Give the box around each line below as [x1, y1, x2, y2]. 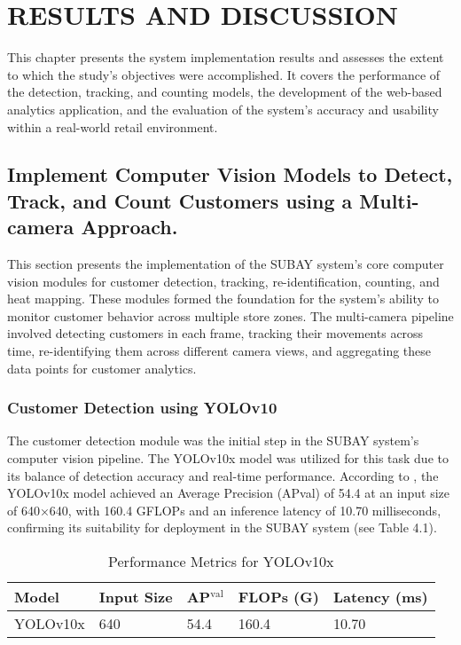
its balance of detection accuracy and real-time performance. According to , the [7, 466, 439, 484]
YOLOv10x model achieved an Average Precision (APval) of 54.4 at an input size [7, 484, 449, 502]
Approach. [81, 213, 178, 240]
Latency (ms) [332, 586, 428, 608]
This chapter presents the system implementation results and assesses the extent [7, 48, 444, 67]
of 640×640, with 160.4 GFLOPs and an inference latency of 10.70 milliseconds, [7, 500, 441, 519]
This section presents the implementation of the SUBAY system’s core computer [7, 255, 444, 273]
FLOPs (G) [238, 586, 319, 608]
